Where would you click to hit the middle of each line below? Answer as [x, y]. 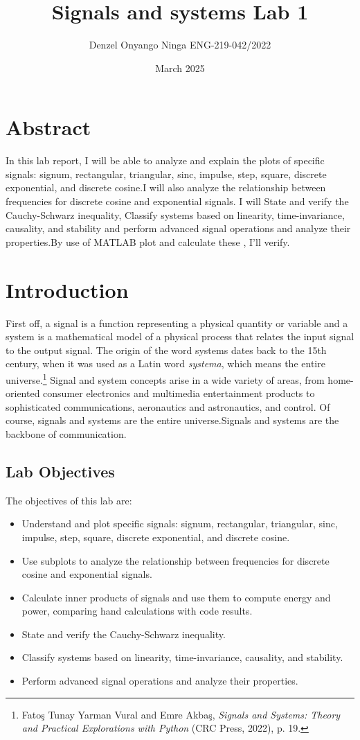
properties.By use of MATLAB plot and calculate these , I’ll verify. [148, 241]
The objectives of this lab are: [69, 500]
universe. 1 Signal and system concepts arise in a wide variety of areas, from [165, 378]
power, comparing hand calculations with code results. [137, 611]
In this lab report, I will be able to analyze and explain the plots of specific [165, 160]
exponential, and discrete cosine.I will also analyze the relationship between [166, 187]
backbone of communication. [66, 433]
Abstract [48, 127]
